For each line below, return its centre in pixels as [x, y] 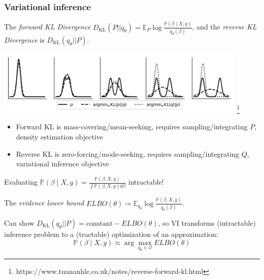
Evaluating [21, 182]
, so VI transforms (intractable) [207, 223]
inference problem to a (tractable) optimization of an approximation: [111, 234]
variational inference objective [62, 164]
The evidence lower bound [44, 203]
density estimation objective [60, 136]
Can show [19, 223]
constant [100, 224]
